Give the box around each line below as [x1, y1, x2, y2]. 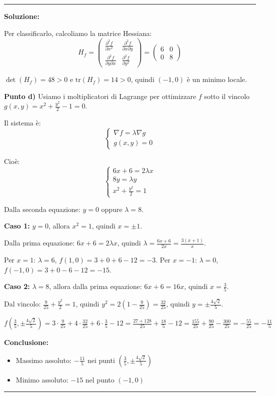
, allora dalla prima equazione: [49, 281, 142, 291]
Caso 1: [4, 220, 30, 231]
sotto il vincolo [204, 90, 250, 101]
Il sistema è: [4, 117, 41, 128]
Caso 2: [4, 281, 30, 291]
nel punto [85, 374, 114, 384]
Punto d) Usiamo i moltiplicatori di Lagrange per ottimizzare [4, 90, 196, 101]
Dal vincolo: [4, 298, 41, 309]
